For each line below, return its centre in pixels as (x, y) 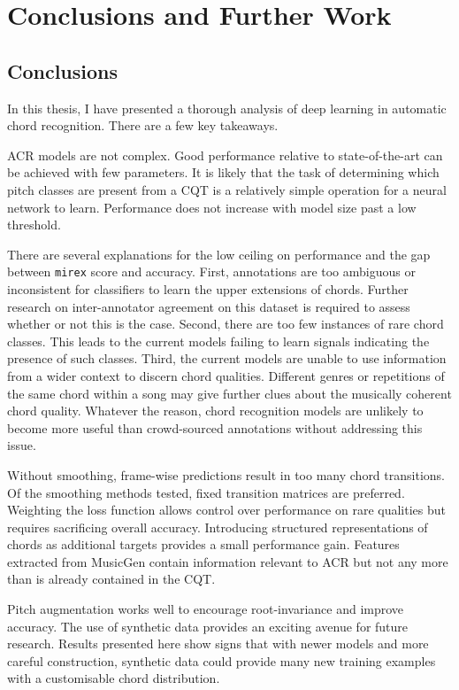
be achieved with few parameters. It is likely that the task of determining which (223, 172)
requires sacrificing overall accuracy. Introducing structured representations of (218, 527)
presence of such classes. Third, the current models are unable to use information (227, 358)
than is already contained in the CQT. (111, 579)
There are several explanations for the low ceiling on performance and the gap (219, 254)
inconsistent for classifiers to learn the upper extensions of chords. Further (208, 288)
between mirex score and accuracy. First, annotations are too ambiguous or (211, 271)
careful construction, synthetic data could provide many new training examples (222, 660)
